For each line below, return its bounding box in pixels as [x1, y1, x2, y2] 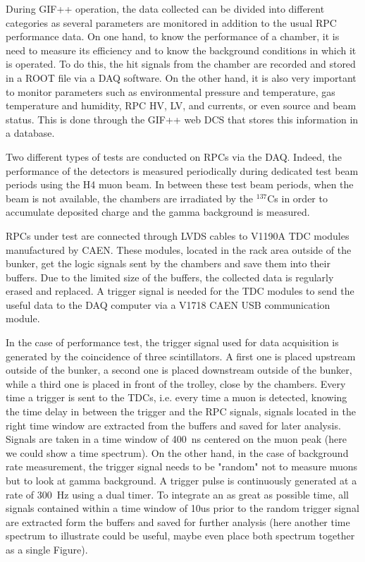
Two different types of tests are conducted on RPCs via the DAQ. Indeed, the [6, 149, 342, 164]
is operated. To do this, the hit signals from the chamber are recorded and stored [6, 56, 356, 71]
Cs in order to [267, 190, 328, 205]
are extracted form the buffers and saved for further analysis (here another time [6, 514, 350, 529]
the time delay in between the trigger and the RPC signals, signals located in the [6, 404, 356, 419]
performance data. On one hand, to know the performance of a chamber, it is [6, 29, 340, 44]
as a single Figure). [6, 542, 88, 556]
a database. [6, 126, 55, 140]
